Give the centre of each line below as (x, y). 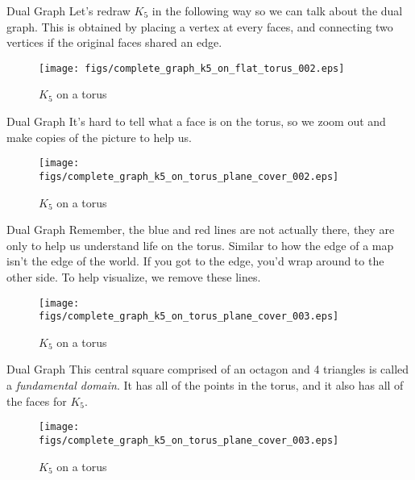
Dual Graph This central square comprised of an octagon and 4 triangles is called (208, 369)
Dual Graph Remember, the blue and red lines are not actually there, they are (201, 230)
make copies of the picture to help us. (100, 137)
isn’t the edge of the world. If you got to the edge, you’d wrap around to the (195, 261)
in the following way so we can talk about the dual (277, 10)
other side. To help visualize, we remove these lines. (134, 276)
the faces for (37, 401)
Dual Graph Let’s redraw (68, 10)
